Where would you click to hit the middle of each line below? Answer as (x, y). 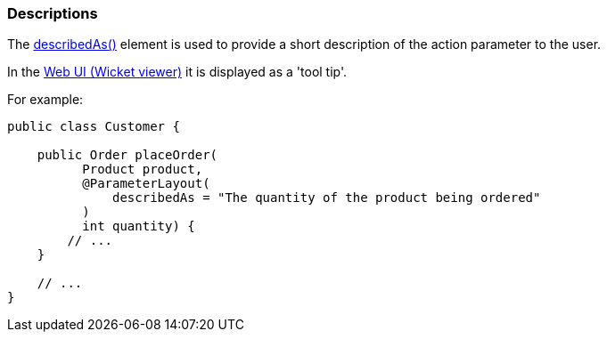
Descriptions (53, 13)
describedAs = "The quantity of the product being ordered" (327, 198)
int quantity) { (139, 226)
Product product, (143, 169)
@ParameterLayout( (146, 184)
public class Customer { (94, 127)
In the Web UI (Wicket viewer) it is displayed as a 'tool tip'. (177, 72)
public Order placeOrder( (127, 155)
